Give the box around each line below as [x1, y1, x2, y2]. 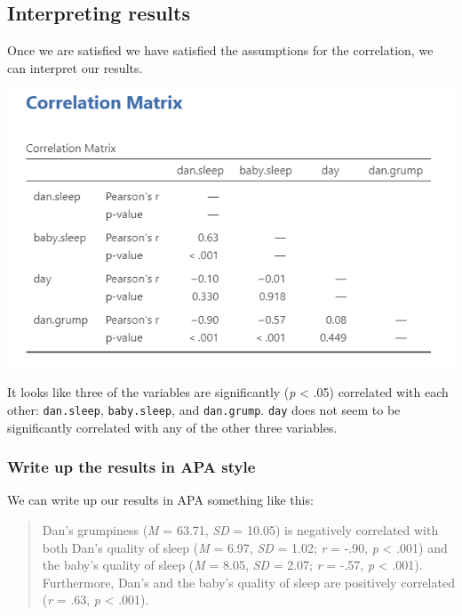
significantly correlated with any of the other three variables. [7, 417, 338, 436]
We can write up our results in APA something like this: [7, 490, 314, 509]
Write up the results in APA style [7, 456, 256, 478]
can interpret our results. [7, 58, 143, 77]
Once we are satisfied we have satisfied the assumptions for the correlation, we [7, 41, 434, 60]
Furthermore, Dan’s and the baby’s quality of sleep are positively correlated [42, 572, 455, 591]
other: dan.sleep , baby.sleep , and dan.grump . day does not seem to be [7, 400, 401, 418]
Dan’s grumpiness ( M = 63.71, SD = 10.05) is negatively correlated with [42, 521, 439, 539]
